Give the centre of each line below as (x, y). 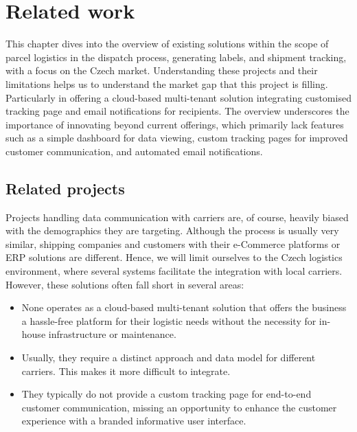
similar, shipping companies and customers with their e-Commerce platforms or (173, 243)
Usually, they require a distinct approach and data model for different (169, 357)
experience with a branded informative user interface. (134, 421)
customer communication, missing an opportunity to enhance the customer (179, 407)
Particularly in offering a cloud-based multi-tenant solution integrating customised (178, 97)
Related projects (65, 188)
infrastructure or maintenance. (112, 334)
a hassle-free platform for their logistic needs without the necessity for (169, 320)
